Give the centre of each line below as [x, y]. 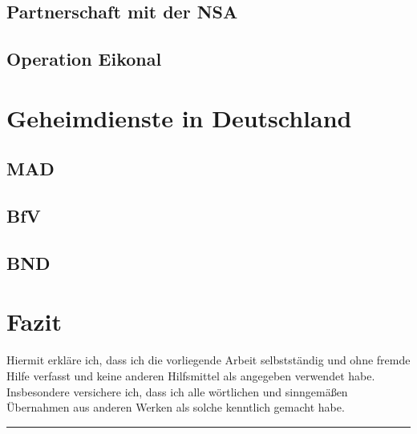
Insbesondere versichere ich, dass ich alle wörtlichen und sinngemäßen [177, 391]
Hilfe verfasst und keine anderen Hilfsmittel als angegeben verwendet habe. [191, 376]
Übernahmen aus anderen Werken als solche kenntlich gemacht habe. [176, 407]
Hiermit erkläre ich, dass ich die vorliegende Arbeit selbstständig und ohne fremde [208, 360]
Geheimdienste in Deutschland [179, 117]
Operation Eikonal [84, 59]
